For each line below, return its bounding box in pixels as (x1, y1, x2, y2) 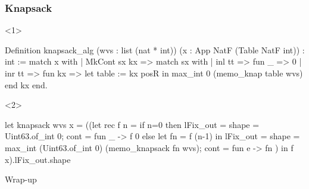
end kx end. (5, 78, 48, 91)
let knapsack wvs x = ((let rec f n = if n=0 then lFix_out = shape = (5, 118, 260, 130)
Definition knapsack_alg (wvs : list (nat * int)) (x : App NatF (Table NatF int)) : (5, 43, 305, 56)
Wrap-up (5, 173, 37, 185)
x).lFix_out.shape (5, 153, 71, 165)
